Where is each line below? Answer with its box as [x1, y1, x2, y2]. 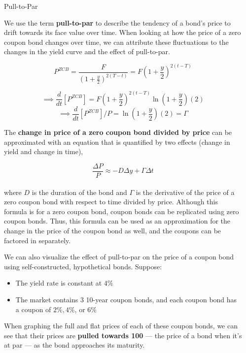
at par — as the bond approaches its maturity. [4, 340, 145, 350]
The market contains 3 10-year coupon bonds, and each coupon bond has [15, 294, 237, 304]
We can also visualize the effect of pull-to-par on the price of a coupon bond [4, 252, 234, 262]
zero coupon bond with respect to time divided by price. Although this [4, 196, 218, 207]
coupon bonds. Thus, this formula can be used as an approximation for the [4, 216, 231, 226]
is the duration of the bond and [32, 187, 127, 197]
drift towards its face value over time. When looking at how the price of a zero [4, 27, 241, 37]
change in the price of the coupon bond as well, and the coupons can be [4, 225, 221, 235]
